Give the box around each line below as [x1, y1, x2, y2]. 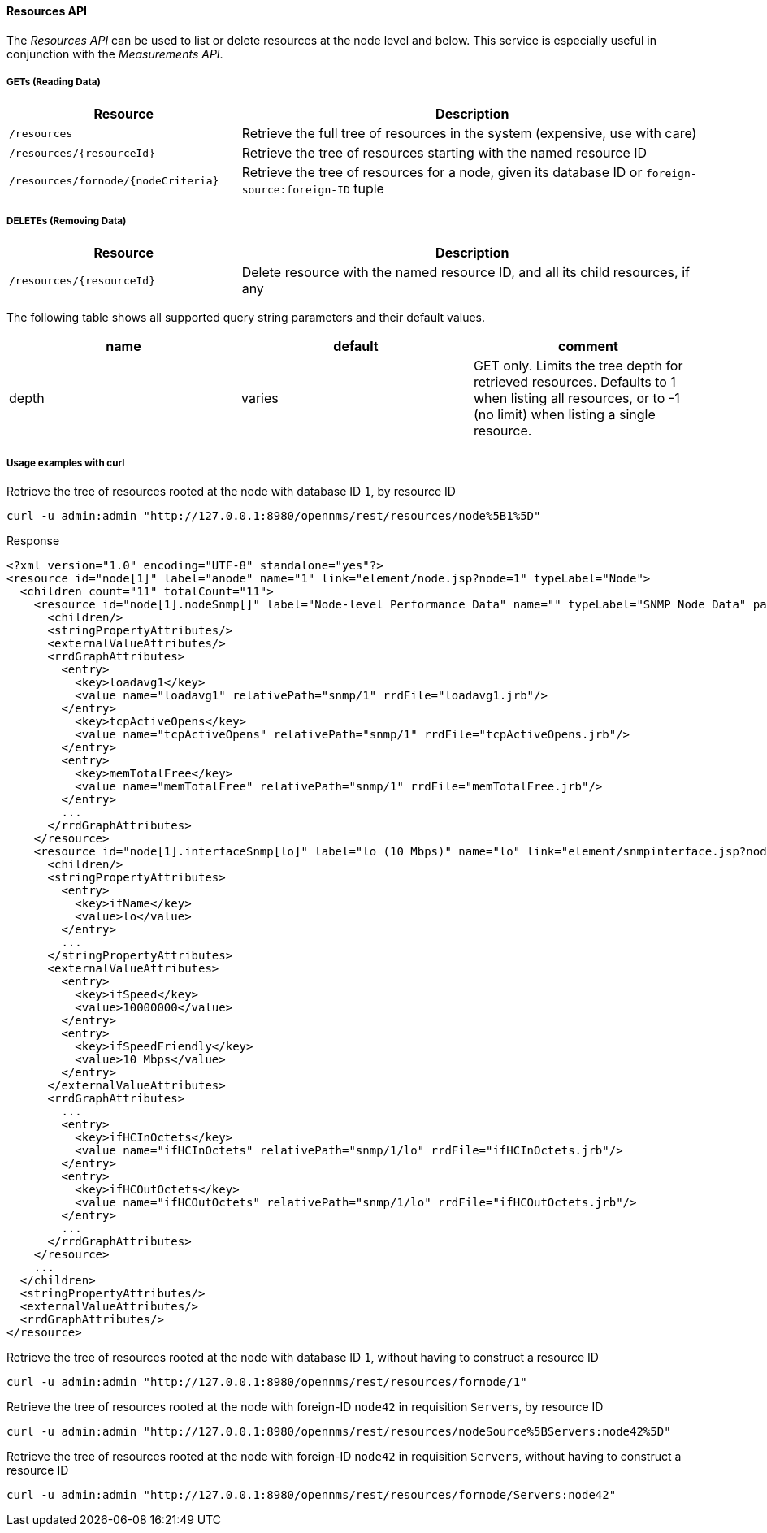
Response [6, 533, 60, 548]
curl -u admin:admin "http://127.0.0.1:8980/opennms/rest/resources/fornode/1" [6, 1375, 527, 1388]
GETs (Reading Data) [6, 76, 101, 88]
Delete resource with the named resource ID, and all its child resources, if [241, 264, 690, 281]
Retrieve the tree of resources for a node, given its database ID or [241, 164, 643, 181]
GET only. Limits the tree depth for [473, 357, 683, 375]
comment [558, 338, 618, 355]
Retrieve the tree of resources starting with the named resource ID [241, 145, 648, 162]
